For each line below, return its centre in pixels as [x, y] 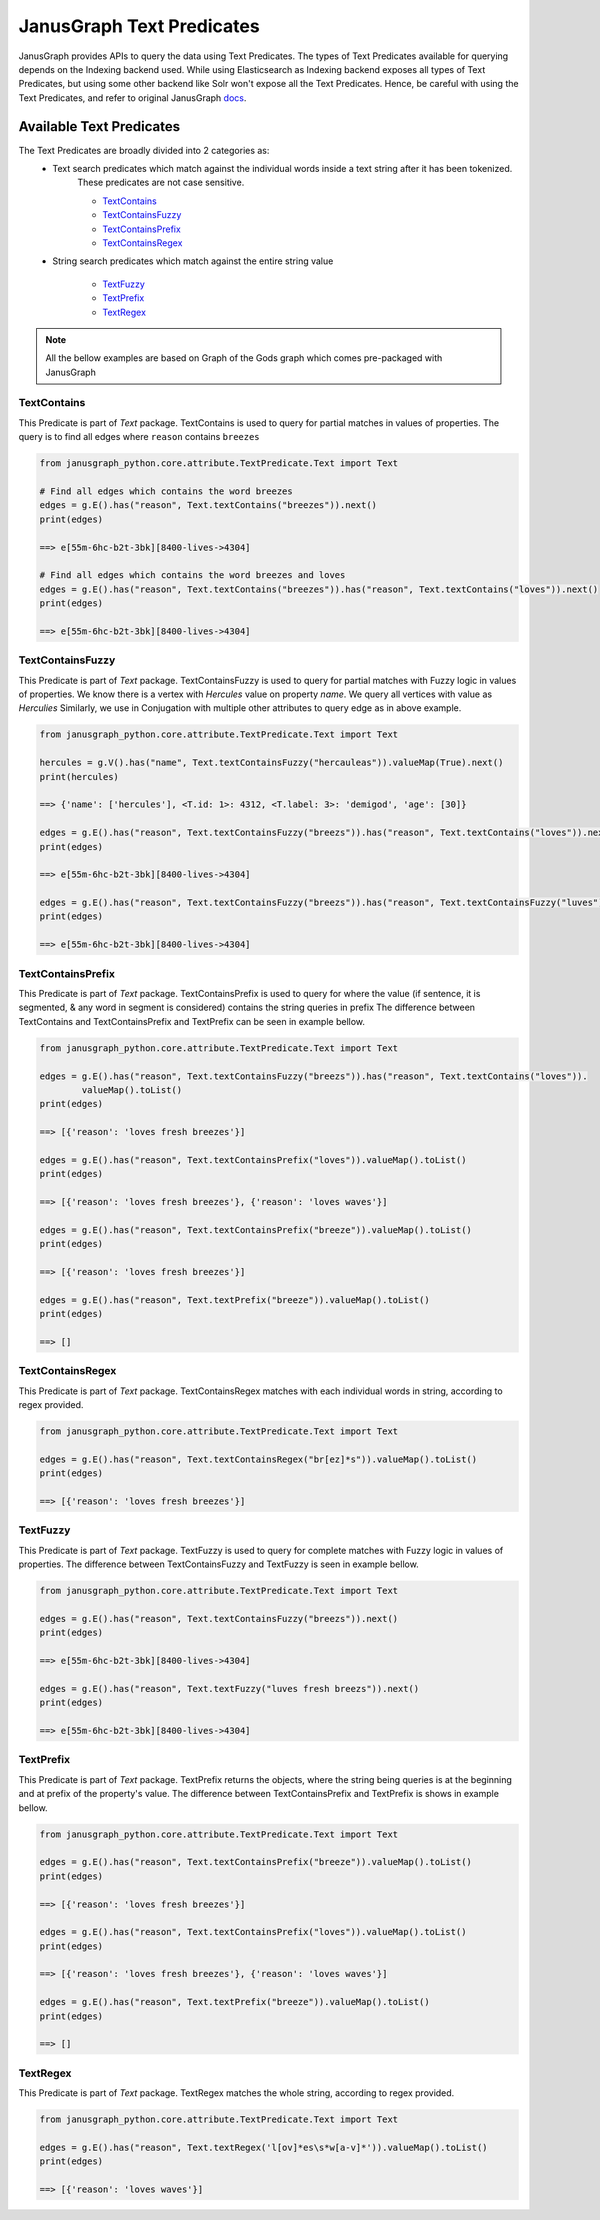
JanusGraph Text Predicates [139, 26]
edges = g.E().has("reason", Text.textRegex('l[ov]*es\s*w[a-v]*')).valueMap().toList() [264, 2147]
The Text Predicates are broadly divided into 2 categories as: [144, 150]
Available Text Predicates [99, 126]
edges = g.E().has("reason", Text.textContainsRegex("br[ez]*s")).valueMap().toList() [258, 1459]
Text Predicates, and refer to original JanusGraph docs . [132, 97]
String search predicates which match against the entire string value [193, 261]
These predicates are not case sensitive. [161, 182]
